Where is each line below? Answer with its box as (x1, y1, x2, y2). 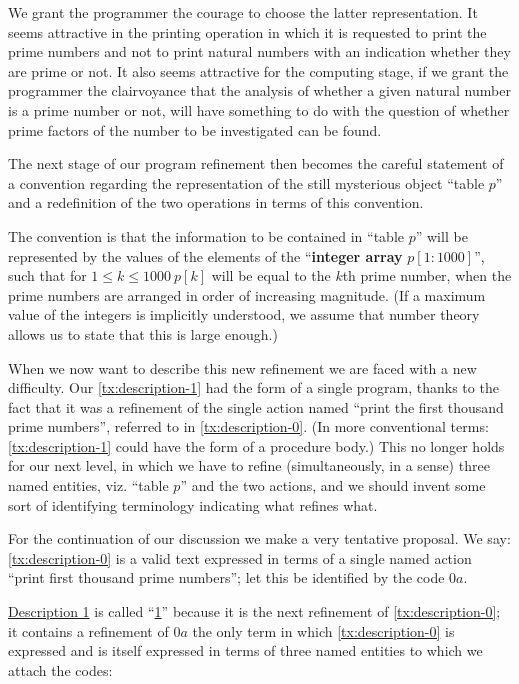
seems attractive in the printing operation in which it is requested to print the (8, 21, 487, 42)
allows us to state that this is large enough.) (8, 323, 278, 344)
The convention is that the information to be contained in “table (8, 225, 405, 246)
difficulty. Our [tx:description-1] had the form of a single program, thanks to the (8, 377, 499, 398)
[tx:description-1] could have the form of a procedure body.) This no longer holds (8, 435, 505, 456)
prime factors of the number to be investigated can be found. (8, 119, 382, 140)
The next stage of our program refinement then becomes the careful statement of (8, 153, 504, 174)
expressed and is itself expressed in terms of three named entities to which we (8, 640, 483, 661)
